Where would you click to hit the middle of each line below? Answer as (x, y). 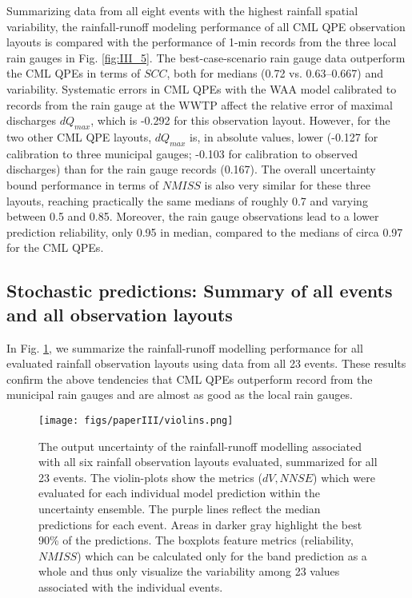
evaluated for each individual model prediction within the (180, 493)
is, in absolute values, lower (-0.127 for (284, 136)
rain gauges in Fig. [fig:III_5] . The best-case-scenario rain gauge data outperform (206, 57)
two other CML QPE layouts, (79, 136)
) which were (344, 477)
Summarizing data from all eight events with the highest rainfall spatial (182, 10)
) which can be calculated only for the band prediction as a (222, 555)
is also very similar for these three (287, 184)
